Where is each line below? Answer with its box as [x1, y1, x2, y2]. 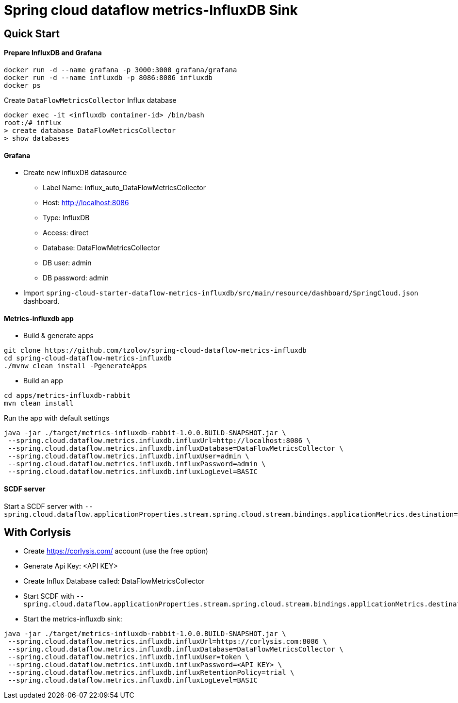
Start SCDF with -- [23, 592, 84, 601]
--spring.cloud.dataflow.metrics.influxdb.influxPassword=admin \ [8, 460, 266, 468]
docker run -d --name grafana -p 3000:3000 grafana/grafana [4, 65, 237, 74]
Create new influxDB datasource [23, 168, 127, 177]
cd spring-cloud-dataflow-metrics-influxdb [4, 354, 172, 362]
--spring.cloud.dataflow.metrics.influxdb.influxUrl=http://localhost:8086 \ [8, 437, 311, 445]
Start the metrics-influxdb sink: [23, 615, 122, 623]
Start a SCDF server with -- [4, 502, 93, 510]
